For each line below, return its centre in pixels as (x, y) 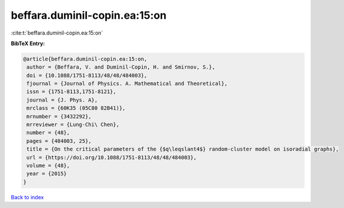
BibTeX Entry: (28, 43)
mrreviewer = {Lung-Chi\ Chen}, (73, 125)
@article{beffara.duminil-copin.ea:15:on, (85, 59)
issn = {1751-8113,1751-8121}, (72, 92)
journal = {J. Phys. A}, (62, 100)
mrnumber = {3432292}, (59, 116)
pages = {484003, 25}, (59, 141)
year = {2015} (47, 174)
